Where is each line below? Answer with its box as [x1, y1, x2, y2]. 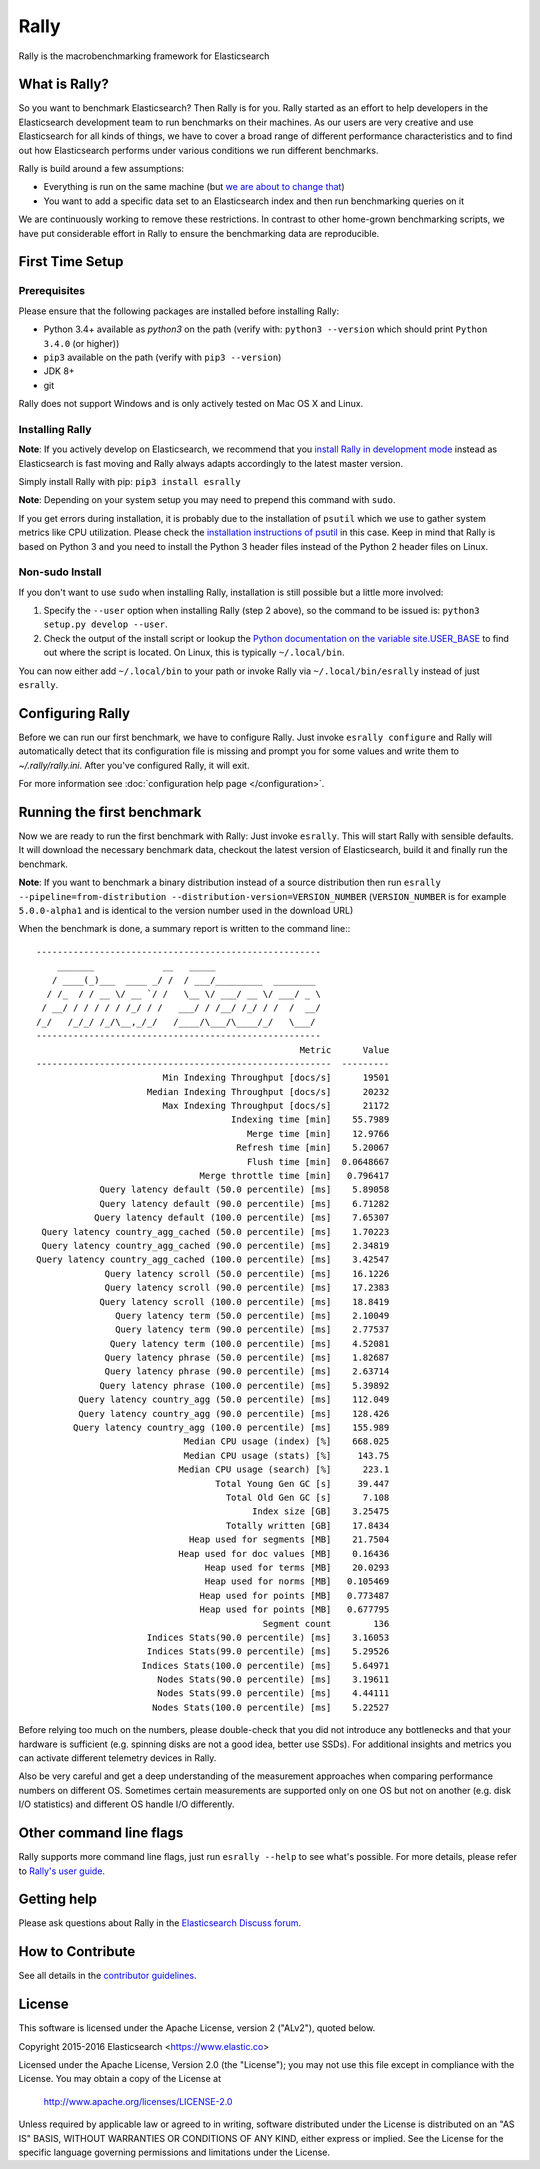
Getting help [18, 1891, 97, 1908]
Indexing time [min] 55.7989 [230, 1114, 390, 1125]
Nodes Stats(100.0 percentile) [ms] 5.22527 [151, 1701, 390, 1713]
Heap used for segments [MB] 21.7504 [188, 1534, 390, 1545]
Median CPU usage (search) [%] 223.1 [178, 1464, 390, 1475]
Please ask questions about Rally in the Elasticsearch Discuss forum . [18, 1917, 302, 1929]
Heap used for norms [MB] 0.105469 [204, 1576, 390, 1587]
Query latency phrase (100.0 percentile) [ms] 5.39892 [99, 1380, 390, 1391]
